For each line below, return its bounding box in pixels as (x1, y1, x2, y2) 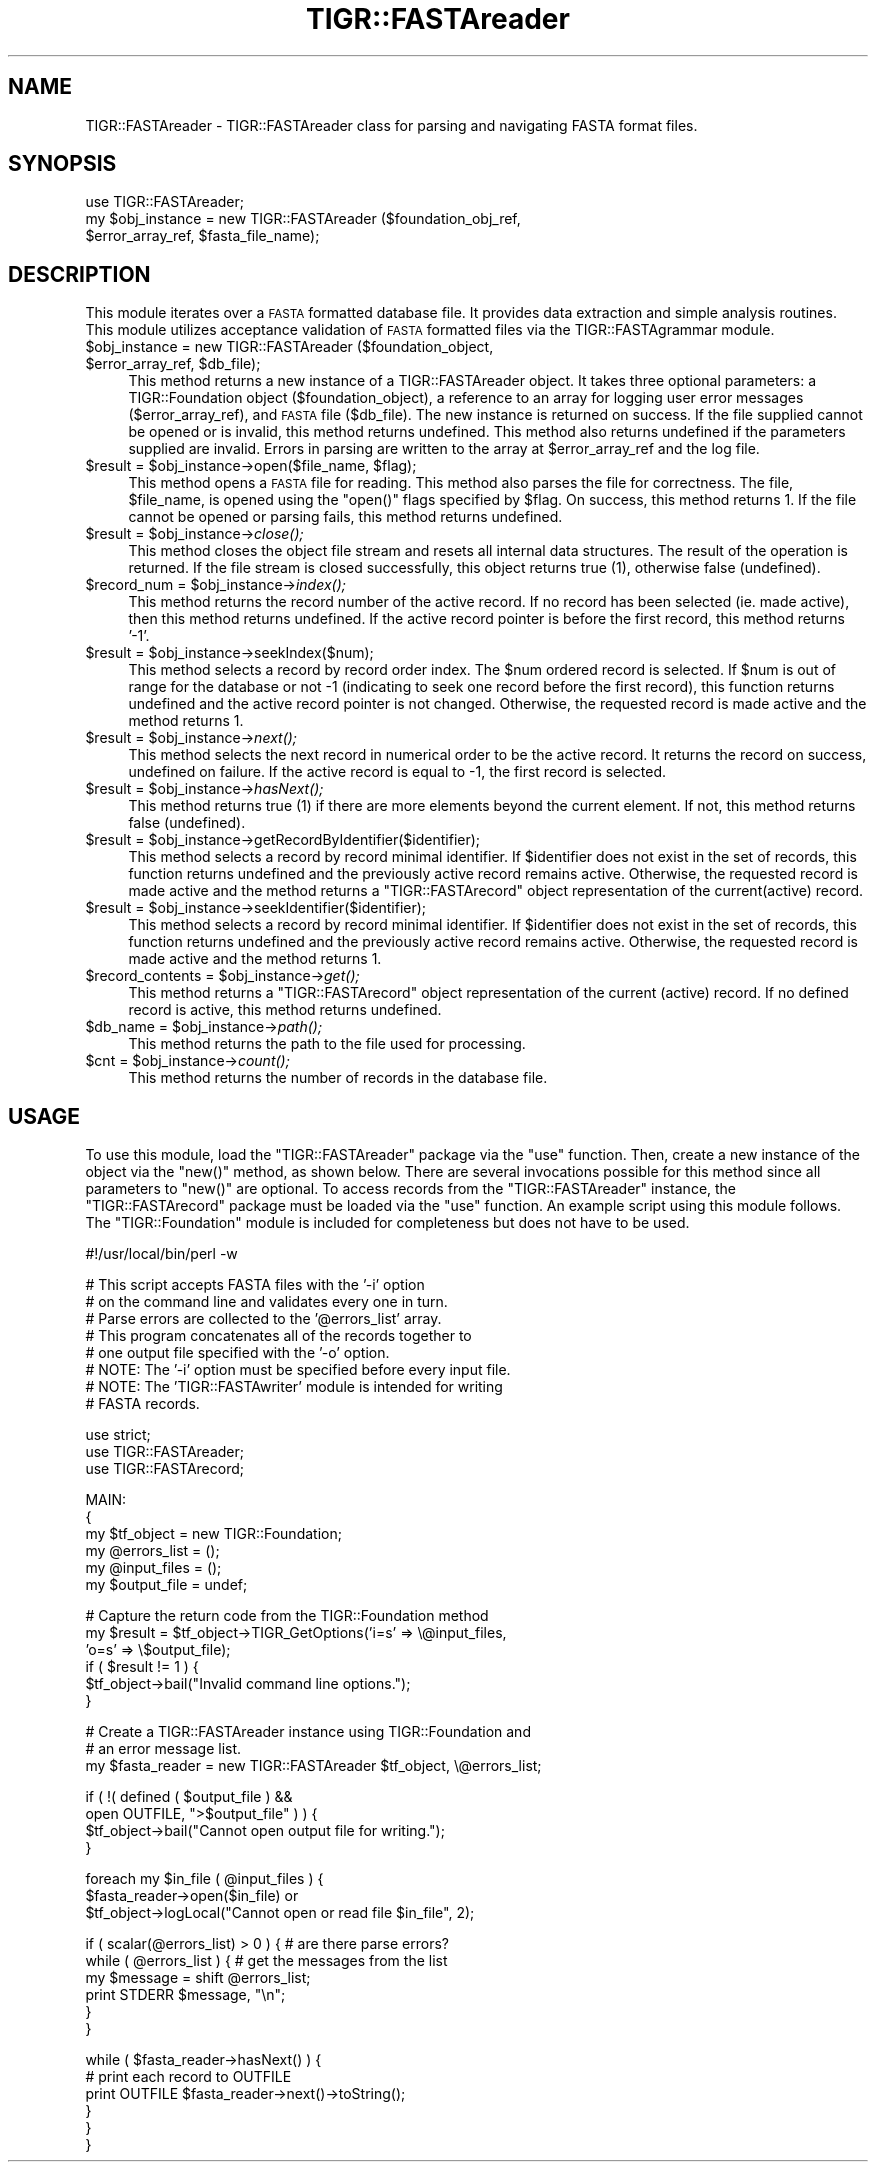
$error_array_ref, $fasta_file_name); (85, 227, 320, 245)
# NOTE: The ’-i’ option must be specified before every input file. (85, 1361, 511, 1379)
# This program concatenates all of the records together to (85, 1327, 472, 1345)
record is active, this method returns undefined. (128, 1001, 442, 1019)
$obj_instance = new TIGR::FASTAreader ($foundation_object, (85, 338, 494, 356)
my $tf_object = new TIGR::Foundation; (85, 1525, 342, 1543)
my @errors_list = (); (85, 1542, 220, 1560)
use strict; (85, 1426, 151, 1444)
